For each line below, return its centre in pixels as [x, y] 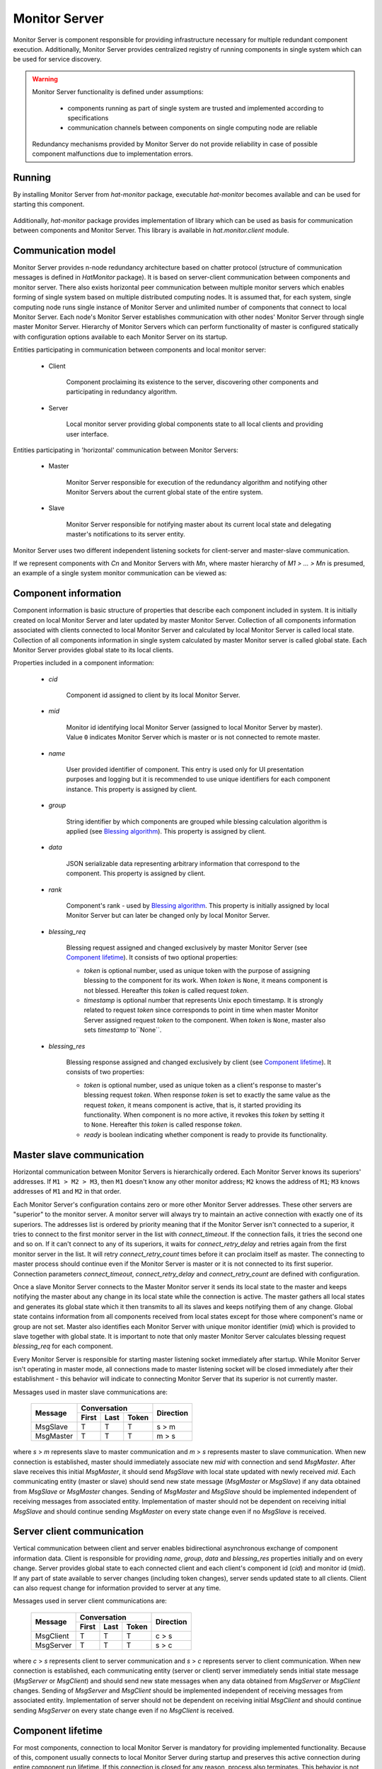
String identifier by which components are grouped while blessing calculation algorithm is [197, 822]
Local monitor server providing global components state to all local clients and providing [195, 424]
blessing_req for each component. [63, 1346]
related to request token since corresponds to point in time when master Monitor [201, 1010]
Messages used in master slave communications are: [90, 1392]
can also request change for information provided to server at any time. [117, 1588]
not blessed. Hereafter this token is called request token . [166, 990]
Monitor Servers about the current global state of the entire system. [164, 492]
